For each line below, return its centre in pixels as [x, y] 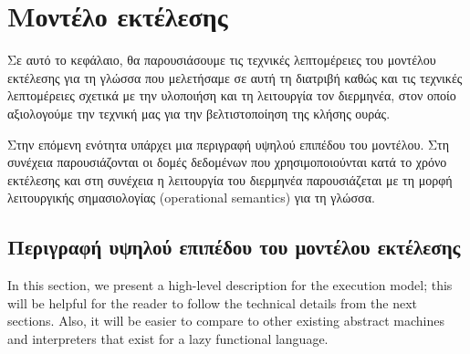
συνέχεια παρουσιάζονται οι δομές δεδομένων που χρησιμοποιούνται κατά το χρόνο [227, 162]
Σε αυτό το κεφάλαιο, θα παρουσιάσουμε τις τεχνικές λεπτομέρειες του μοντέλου [222, 60]
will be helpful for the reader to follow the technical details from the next [213, 302]
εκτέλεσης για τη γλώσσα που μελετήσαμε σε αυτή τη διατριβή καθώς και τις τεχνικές [235, 77]
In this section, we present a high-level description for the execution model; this [230, 285]
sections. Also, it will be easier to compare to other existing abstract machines [226, 321]
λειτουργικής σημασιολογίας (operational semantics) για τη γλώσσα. [191, 198]
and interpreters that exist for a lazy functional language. [168, 338]
